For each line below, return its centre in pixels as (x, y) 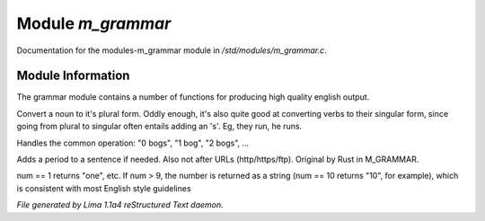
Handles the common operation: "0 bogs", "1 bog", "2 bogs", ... (133, 143)
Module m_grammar (94, 23)
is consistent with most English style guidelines (104, 188)
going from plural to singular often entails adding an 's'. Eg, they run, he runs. (159, 127)
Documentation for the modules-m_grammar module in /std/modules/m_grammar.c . (172, 50)
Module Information (73, 76)
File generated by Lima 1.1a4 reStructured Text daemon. (120, 205)
